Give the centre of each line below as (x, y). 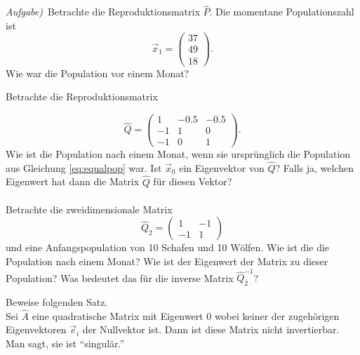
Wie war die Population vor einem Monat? (98, 73)
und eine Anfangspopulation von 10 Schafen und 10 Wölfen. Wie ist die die (168, 247)
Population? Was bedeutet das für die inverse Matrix (120, 277)
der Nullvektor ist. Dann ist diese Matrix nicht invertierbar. (211, 329)
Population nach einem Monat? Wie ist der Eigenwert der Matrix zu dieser (167, 261)
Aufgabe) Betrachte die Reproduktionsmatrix (103, 12)
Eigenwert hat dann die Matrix (73, 181)
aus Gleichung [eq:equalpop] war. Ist (84, 167)
